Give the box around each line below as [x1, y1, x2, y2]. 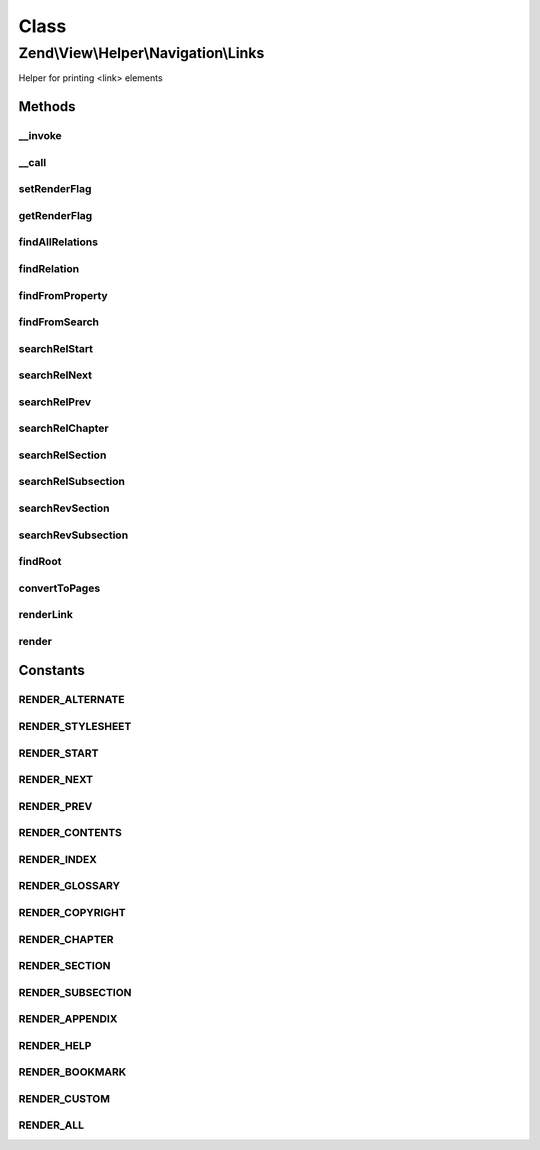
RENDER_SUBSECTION [18, 985, 132, 999]
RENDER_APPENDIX [18, 1012, 118, 1026]
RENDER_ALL [18, 1118, 85, 1132]
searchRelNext [18, 368, 92, 382]
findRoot [18, 555, 62, 569]
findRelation [18, 261, 80, 275]
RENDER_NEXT [18, 773, 94, 787]
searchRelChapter [18, 421, 109, 435]
